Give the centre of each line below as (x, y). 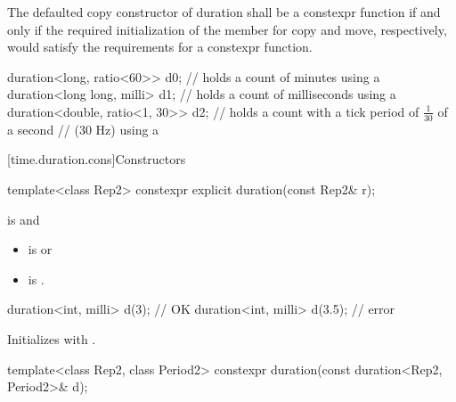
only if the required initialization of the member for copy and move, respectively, (227, 29)
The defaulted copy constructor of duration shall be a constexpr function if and (224, 12)
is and (24, 219)
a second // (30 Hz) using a (83, 129)
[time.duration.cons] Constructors (97, 159)
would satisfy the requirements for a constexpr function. (160, 47)
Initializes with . (52, 338)
